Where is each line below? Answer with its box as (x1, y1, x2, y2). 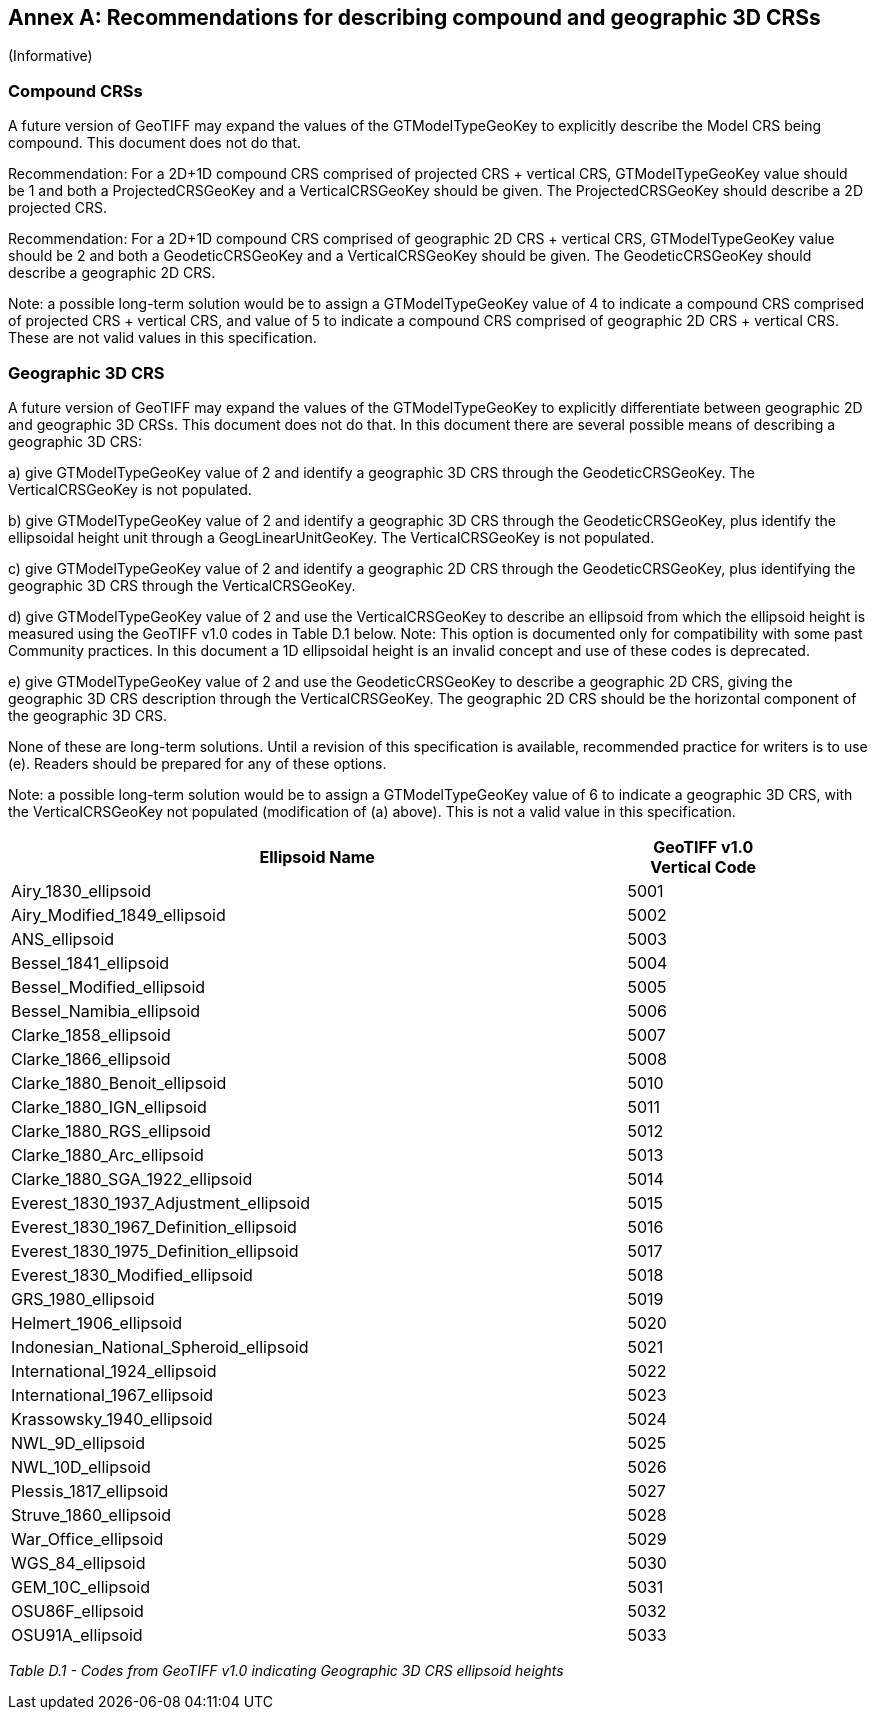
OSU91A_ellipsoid (11, 1624, 143, 1645)
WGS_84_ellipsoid (11, 1552, 146, 1573)
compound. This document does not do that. (8, 134, 302, 152)
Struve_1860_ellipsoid (11, 1504, 172, 1525)
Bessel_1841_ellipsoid (11, 952, 170, 973)
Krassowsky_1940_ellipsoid (11, 1408, 213, 1429)
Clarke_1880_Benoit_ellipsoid (11, 1072, 227, 1093)
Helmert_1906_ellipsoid (11, 1312, 182, 1333)
